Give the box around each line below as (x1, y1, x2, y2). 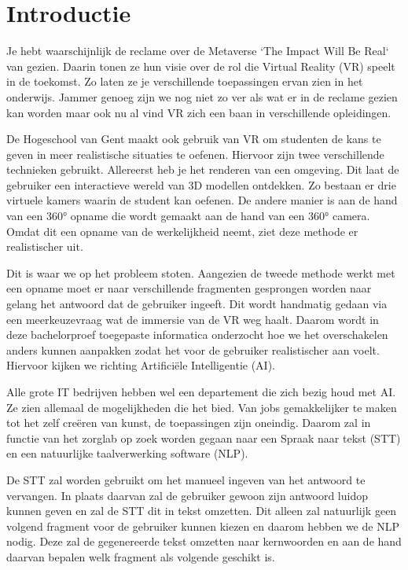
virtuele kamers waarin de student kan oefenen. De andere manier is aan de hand (6, 192, 398, 208)
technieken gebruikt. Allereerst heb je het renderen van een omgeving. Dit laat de (6, 161, 399, 178)
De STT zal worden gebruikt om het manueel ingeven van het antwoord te (6, 471, 366, 487)
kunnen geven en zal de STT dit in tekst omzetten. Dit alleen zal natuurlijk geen (6, 502, 397, 519)
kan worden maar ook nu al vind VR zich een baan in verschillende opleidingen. (6, 104, 391, 120)
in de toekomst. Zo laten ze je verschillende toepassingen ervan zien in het (6, 73, 363, 90)
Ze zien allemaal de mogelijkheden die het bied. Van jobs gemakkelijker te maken (6, 399, 397, 415)
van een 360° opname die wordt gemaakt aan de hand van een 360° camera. (6, 208, 370, 224)
